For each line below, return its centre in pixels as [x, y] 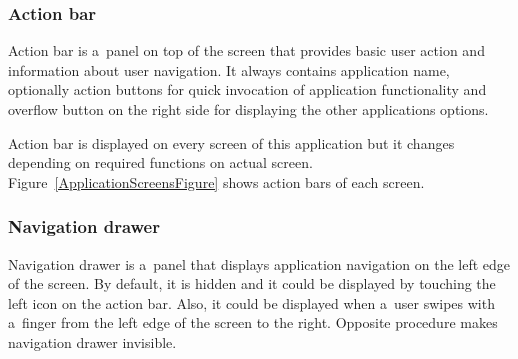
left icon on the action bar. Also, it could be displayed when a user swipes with [251, 302]
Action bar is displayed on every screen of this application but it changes [231, 142]
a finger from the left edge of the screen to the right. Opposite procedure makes [253, 322]
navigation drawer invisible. [92, 341]
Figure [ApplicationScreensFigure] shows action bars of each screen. [216, 181]
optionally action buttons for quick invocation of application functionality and [247, 89]
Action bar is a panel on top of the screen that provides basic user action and [246, 50]
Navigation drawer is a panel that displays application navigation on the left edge [259, 263]
